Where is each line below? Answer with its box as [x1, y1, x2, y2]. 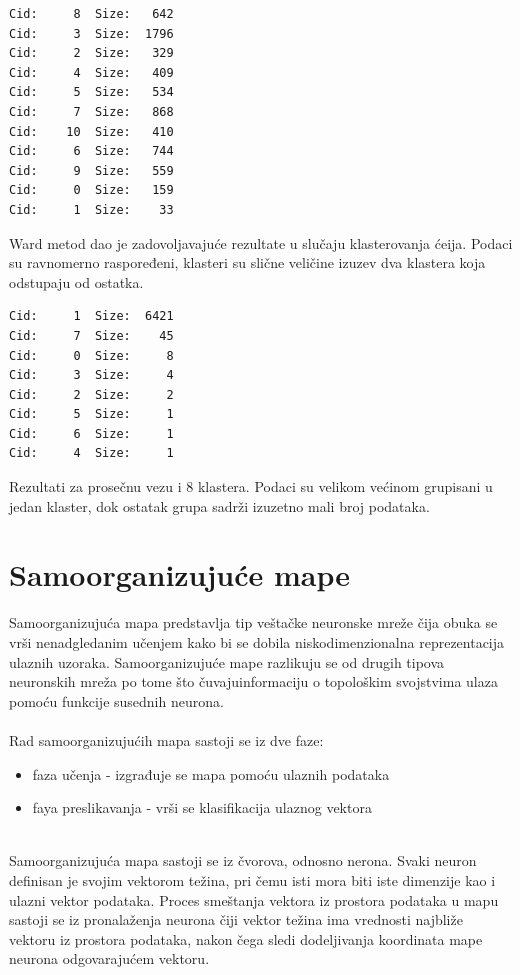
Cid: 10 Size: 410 [9, 124, 174, 139]
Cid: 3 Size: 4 [9, 368, 174, 383]
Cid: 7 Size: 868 [9, 104, 174, 119]
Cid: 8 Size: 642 [9, 7, 174, 21]
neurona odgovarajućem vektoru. [9, 948, 210, 969]
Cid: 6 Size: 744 [9, 144, 174, 159]
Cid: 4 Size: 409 [9, 65, 174, 80]
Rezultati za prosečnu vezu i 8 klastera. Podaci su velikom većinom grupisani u [9, 476, 493, 497]
